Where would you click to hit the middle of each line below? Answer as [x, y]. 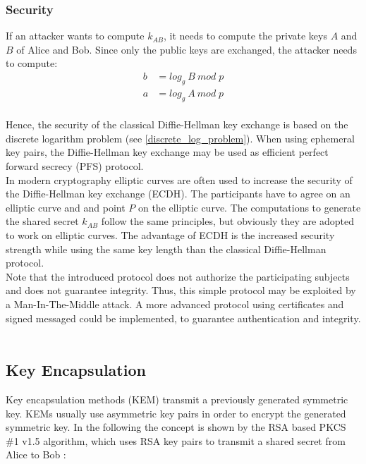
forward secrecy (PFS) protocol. [75, 166]
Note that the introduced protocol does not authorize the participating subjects [178, 276]
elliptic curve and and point [66, 207]
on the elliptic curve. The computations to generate [249, 207]
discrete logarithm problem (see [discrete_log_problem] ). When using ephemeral [180, 138]
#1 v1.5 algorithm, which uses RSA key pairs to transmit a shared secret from [176, 440]
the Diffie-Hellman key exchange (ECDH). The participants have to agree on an [178, 194]
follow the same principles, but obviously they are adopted [227, 221]
